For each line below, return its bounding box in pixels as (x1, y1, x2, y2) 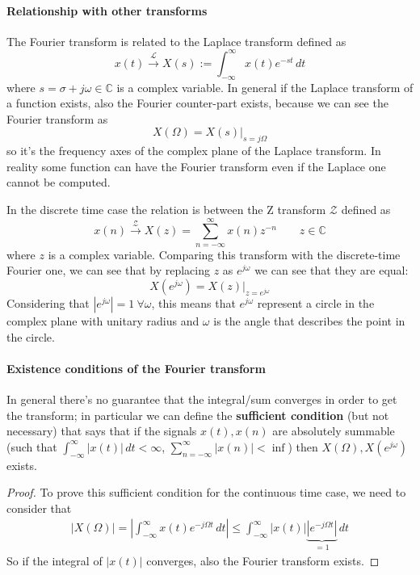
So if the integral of (6, 552, 103, 569)
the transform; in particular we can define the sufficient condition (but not (6, 406, 389, 423)
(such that (6, 438, 57, 455)
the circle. (6, 328, 55, 345)
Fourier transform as (6, 110, 108, 127)
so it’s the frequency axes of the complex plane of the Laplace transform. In (6, 142, 381, 159)
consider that (6, 499, 72, 516)
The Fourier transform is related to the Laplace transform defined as (6, 32, 346, 49)
